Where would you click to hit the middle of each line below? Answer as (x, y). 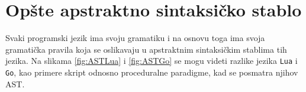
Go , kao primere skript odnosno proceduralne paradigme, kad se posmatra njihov (152, 72)
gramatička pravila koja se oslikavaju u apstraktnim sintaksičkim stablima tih (146, 49)
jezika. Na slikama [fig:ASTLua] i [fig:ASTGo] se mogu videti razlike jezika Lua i (152, 61)
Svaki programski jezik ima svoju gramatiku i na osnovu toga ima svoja (135, 38)
